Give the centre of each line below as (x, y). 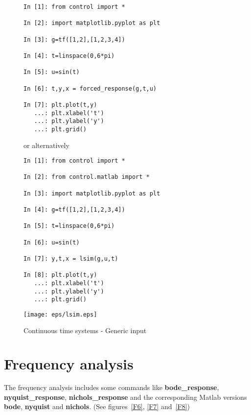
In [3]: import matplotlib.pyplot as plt (92, 193)
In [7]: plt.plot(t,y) (60, 105)
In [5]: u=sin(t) (52, 72)
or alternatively (46, 145)
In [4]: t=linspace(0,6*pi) (69, 56)
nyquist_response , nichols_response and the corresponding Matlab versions (125, 397)
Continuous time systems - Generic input (85, 330)
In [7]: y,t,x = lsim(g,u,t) (71, 258)
